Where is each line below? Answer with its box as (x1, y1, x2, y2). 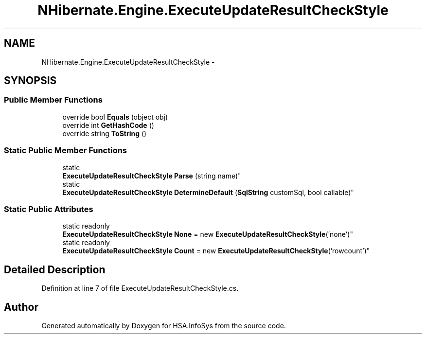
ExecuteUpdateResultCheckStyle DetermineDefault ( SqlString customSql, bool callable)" (62, 188, 354, 196)
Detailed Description (4, 263, 106, 276)
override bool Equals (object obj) (62, 112, 168, 121)
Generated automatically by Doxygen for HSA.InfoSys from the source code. (41, 321, 286, 330)
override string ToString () (62, 129, 147, 138)
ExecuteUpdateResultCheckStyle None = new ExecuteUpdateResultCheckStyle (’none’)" (62, 230, 353, 239)
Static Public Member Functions (4, 145, 127, 156)
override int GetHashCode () (62, 121, 154, 129)
